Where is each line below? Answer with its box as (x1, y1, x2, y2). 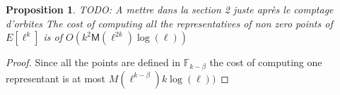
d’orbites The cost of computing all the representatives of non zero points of (6, 15, 333, 30)
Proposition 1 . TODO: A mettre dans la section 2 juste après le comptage (6, 2, 334, 16)
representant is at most (6, 70, 106, 85)
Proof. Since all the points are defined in (6, 55, 181, 70)
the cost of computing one (209, 55, 322, 70)
